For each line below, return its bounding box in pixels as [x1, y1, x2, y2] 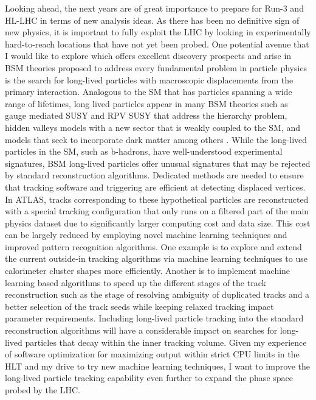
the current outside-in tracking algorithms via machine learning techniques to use [5, 252, 307, 265]
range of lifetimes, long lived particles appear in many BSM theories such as [5, 97, 288, 110]
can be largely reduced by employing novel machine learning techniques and [5, 228, 287, 241]
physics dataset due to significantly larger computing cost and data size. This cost [5, 216, 311, 229]
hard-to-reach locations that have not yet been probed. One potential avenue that [5, 37, 309, 50]
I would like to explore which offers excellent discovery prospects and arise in [5, 49, 292, 62]
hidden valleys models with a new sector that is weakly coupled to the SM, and [5, 121, 301, 133]
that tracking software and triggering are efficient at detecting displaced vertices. [5, 180, 306, 193]
